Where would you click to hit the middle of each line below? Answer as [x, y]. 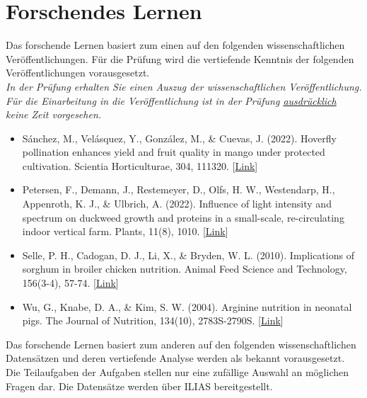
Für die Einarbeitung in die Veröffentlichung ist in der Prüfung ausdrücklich [171, 100]
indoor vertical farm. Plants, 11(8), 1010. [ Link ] [125, 231]
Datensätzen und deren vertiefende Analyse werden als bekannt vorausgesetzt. [175, 358]
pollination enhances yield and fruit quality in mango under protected [174, 152]
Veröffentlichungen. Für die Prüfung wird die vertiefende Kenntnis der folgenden [180, 58]
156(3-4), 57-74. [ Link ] [70, 283]
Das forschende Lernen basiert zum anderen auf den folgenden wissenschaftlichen [181, 344]
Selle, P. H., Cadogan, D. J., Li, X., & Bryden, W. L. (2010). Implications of [188, 255]
